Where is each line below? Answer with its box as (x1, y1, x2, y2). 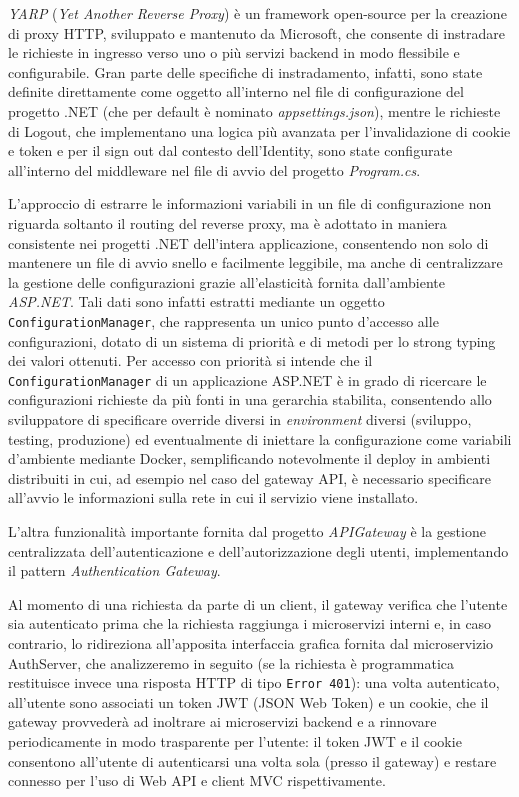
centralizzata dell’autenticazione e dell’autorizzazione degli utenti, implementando (8, 540, 509, 561)
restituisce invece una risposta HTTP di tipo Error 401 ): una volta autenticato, (8, 672, 500, 693)
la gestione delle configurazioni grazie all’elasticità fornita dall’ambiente (8, 271, 446, 292)
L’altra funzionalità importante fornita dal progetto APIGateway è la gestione (8, 520, 486, 541)
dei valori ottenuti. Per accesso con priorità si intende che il (8, 350, 373, 371)
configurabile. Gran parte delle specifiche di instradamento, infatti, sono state (8, 61, 483, 82)
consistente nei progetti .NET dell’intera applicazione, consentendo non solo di (8, 232, 489, 253)
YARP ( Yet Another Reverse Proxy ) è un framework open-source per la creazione (8, 3, 507, 23)
